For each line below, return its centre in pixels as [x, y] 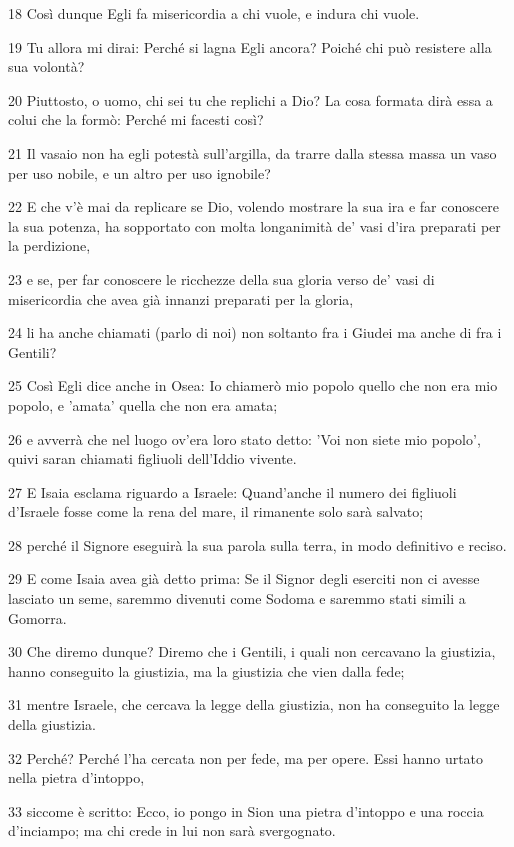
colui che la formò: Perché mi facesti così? [136, 119]
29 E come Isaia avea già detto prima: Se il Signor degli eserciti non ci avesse [244, 578]
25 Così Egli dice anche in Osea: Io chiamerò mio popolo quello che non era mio [253, 385]
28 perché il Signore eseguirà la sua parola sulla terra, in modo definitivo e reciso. [257, 544]
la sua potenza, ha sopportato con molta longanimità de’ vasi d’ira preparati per [254, 225]
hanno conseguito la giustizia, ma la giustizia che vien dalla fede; [206, 670]
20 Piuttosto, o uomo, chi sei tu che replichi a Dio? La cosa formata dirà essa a [250, 99]
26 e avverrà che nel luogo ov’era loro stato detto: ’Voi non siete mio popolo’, [244, 438]
